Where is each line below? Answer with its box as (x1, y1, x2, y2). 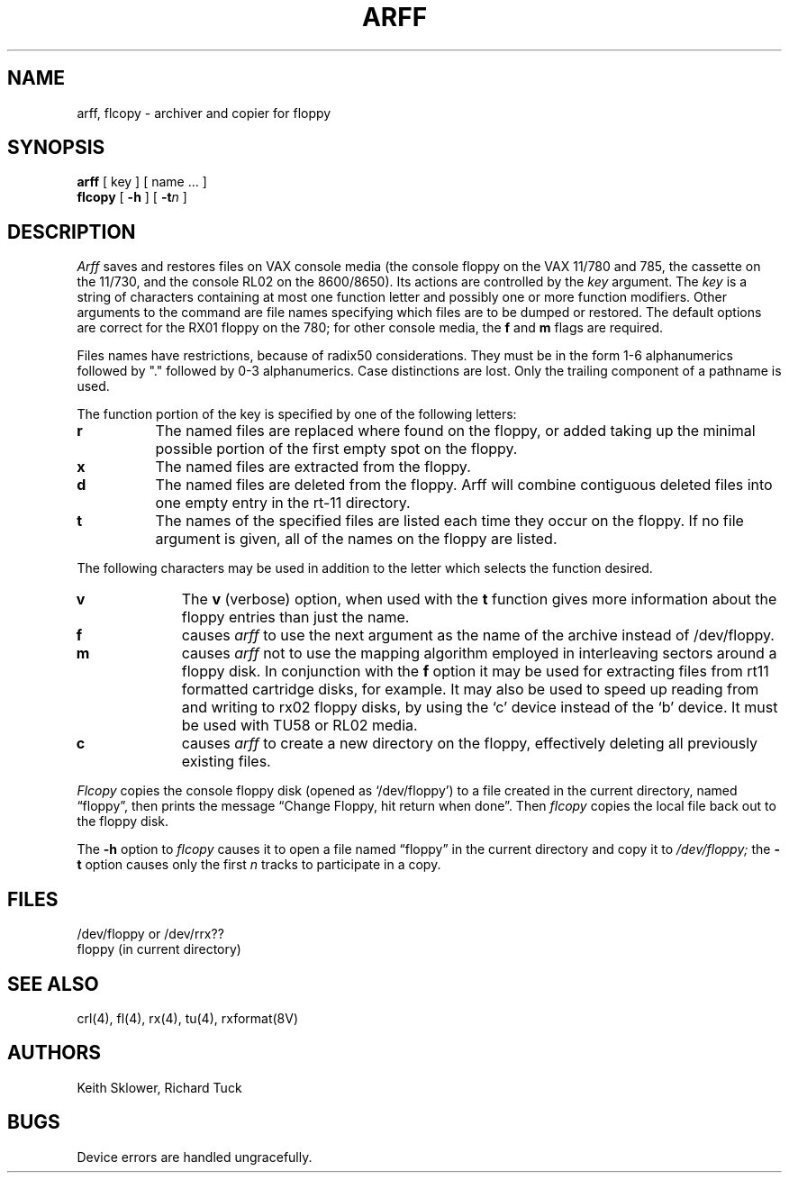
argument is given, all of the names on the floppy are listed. (155, 530, 558, 549)
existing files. (181, 752, 271, 771)
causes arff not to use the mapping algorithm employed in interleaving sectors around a (181, 644, 777, 663)
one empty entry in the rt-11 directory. (155, 494, 411, 513)
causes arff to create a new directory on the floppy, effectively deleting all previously (181, 734, 758, 753)
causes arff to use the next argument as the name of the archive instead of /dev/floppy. (181, 626, 775, 645)
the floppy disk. (77, 813, 169, 830)
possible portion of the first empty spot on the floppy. (155, 440, 518, 458)
